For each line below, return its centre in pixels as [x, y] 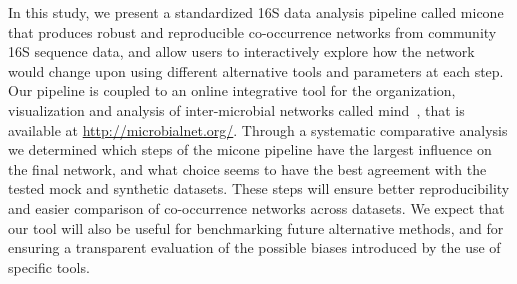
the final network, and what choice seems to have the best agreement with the [247, 168]
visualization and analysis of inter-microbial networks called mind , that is [236, 109]
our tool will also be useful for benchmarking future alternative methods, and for [256, 227]
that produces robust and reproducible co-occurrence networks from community [252, 31]
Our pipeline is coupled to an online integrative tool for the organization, [232, 90]
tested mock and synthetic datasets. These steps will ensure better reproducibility [259, 188]
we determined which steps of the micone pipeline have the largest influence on [250, 149]
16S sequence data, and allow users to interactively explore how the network [241, 51]
